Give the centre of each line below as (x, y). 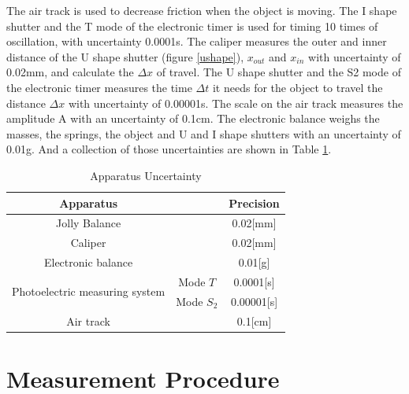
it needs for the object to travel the (297, 87)
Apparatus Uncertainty (146, 175)
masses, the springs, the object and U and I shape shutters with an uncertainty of (204, 133)
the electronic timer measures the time (99, 87)
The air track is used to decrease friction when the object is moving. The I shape (202, 10)
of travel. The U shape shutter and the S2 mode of (279, 72)
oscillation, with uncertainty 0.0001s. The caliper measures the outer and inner (197, 41)
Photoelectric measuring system (89, 291)
